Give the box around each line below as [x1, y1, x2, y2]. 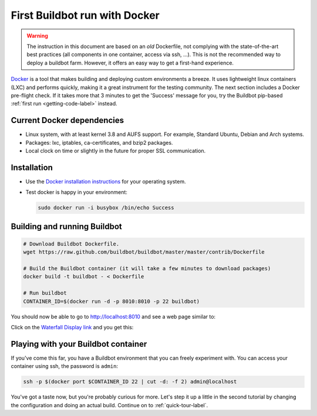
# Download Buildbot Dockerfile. [23, 240, 120, 247]
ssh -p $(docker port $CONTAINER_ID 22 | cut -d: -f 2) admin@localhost [23, 379, 237, 385]
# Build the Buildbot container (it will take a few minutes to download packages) [23, 265, 271, 272]
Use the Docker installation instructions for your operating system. [25, 178, 186, 185]
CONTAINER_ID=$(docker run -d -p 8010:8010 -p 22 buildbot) [23, 298, 200, 305]
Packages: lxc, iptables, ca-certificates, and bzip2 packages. [25, 139, 173, 146]
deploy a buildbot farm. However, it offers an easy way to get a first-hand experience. [26, 59, 234, 66]
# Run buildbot [23, 290, 67, 296]
